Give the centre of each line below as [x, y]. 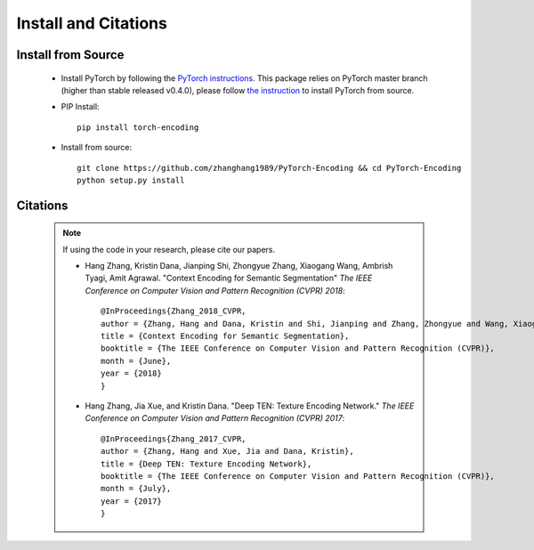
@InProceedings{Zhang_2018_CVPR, [174, 311]
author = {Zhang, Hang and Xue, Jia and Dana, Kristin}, [228, 451]
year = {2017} [131, 501]
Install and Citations [92, 23]
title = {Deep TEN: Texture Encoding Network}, [206, 464]
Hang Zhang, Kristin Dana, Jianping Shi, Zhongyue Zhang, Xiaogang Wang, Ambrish [239, 266]
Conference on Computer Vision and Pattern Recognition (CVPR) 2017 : [215, 418]
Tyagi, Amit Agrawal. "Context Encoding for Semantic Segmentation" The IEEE [229, 278]
